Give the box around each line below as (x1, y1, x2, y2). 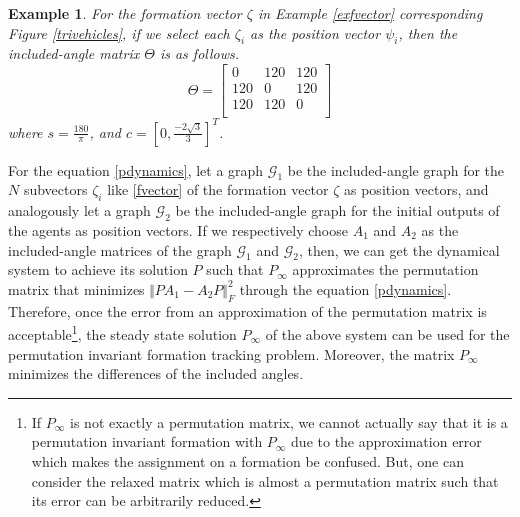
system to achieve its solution (8, 259, 188, 280)
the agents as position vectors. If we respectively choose (8, 220, 348, 240)
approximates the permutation (292, 259, 479, 280)
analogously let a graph (8, 200, 151, 221)
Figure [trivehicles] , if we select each (8, 22, 230, 43)
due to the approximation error (291, 431, 482, 452)
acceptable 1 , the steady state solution (8, 321, 237, 345)
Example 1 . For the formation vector (8, 3, 242, 23)
